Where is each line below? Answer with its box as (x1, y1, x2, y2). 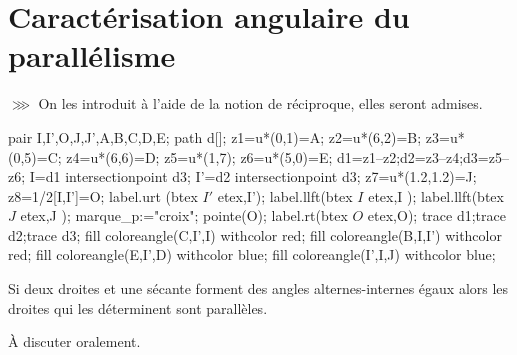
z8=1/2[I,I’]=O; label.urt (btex (8, 185, 198, 206)
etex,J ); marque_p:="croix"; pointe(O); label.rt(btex (20, 205, 348, 226)
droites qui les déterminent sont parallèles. (8, 297, 268, 318)
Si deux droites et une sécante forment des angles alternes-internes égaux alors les (8, 278, 509, 299)
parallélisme (8, 35, 176, 76)
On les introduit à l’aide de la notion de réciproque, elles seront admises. (38, 93, 483, 114)
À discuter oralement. (8, 331, 141, 352)
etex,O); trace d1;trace (367, 205, 506, 226)
